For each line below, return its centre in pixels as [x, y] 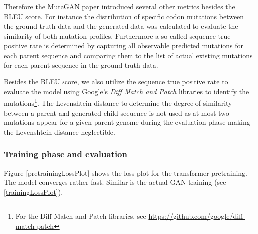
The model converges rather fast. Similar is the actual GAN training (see [115, 182]
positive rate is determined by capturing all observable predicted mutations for [124, 45]
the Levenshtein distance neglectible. [60, 132]
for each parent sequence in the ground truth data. [81, 65]
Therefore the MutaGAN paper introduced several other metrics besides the [120, 6]
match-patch [35, 225]
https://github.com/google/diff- [197, 216]
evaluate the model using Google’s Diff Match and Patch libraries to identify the [127, 91]
